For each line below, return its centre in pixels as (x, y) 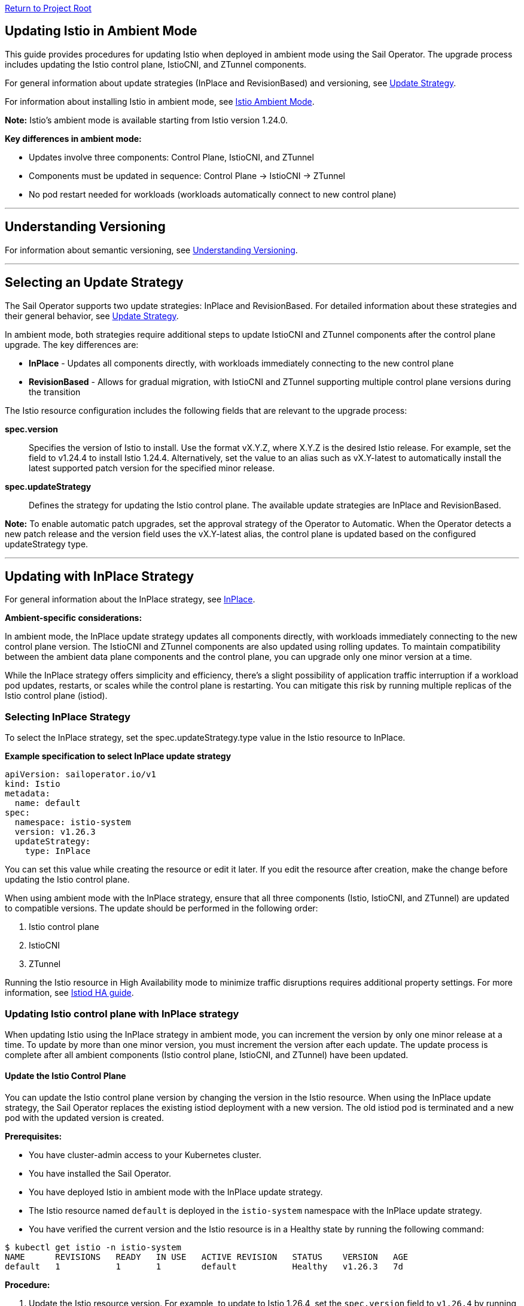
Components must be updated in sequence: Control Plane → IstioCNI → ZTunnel (187, 175)
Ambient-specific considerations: (74, 618)
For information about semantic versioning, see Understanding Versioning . (151, 250)
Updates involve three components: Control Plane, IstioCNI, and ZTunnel (171, 157)
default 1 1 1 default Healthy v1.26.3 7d (204, 1267)
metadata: (28, 794)
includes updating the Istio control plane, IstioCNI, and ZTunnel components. (156, 64)
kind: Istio (33, 784)
